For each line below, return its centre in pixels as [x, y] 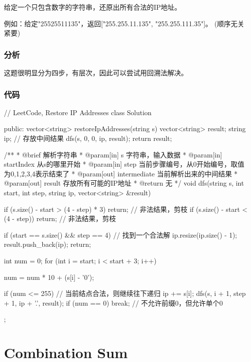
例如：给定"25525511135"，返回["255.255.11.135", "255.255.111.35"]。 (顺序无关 [124, 23]
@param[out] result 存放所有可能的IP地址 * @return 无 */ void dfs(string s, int [124, 183]
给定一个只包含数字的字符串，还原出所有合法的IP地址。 [93, 7]
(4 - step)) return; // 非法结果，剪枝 [60, 218]
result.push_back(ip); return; [47, 244]
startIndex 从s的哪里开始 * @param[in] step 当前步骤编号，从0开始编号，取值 [124, 164]
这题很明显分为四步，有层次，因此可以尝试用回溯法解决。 [96, 72]
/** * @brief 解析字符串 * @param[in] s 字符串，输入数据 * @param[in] [113, 154]
